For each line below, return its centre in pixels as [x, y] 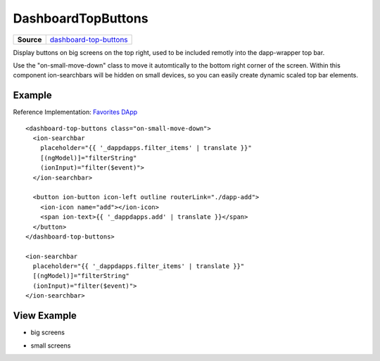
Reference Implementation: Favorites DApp [75, 112]
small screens [51, 346]
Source [30, 39]
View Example [45, 316]
